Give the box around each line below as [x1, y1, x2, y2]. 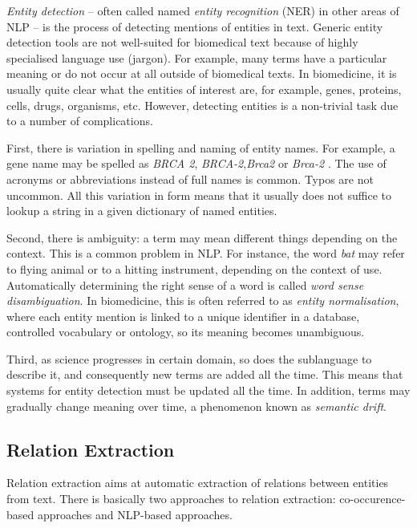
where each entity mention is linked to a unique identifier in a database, [6, 307, 360, 324]
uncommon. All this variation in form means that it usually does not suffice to [6, 186, 391, 203]
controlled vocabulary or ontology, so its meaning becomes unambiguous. [6, 323, 365, 340]
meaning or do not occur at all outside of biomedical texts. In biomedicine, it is [6, 65, 397, 82]
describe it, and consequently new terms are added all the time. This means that [6, 366, 403, 383]
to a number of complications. [6, 112, 153, 129]
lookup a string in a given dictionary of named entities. [6, 202, 277, 219]
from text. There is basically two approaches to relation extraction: [6, 490, 336, 507]
